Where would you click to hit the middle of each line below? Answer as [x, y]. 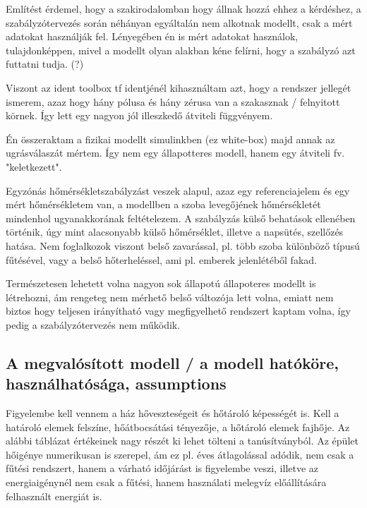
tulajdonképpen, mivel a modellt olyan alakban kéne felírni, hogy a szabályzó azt [181, 50]
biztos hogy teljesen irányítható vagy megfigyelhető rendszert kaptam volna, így [178, 311]
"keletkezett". [34, 166]
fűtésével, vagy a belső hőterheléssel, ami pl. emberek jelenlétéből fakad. [161, 259]
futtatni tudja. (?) [45, 64]
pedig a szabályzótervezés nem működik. [93, 324]
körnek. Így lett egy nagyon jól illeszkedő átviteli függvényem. [139, 115]
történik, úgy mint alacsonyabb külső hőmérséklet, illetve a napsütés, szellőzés [175, 232]
